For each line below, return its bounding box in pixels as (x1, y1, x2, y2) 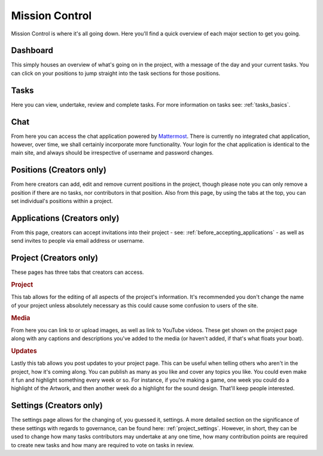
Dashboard (11, 46, 53, 56)
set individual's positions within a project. (11, 198, 113, 205)
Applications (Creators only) (11, 213, 120, 223)
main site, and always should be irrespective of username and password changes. (11, 149, 214, 156)
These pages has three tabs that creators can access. (11, 268, 144, 276)
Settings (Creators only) (11, 400, 103, 410)
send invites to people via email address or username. (11, 237, 145, 244)
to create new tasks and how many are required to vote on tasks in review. (11, 441, 194, 449)
